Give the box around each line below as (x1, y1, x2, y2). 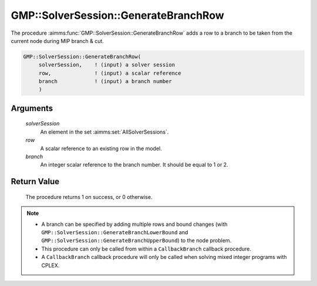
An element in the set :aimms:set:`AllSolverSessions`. (40, 128, 169, 135)
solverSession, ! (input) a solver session (38, 62, 176, 68)
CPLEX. (41, 262, 60, 269)
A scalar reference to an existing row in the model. (40, 145, 162, 152)
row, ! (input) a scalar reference (38, 69, 181, 77)
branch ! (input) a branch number (38, 78, 173, 85)
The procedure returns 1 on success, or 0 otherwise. (25, 193, 153, 200)
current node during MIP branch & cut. (11, 37, 104, 44)
